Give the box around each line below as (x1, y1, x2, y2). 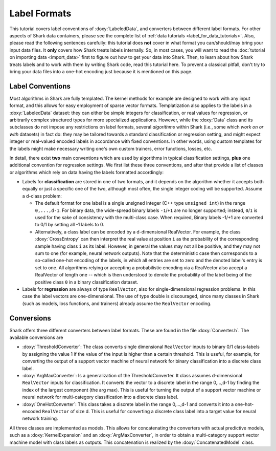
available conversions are (9, 334, 63, 340)
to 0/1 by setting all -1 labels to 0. (35, 222, 104, 228)
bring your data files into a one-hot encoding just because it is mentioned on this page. (9, 68, 193, 74)
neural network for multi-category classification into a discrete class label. (22, 394, 179, 400)
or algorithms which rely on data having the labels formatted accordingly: (9, 169, 164, 175)
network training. (22, 415, 58, 422)
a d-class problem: (22, 192, 62, 199)
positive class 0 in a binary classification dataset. (35, 279, 139, 285)
